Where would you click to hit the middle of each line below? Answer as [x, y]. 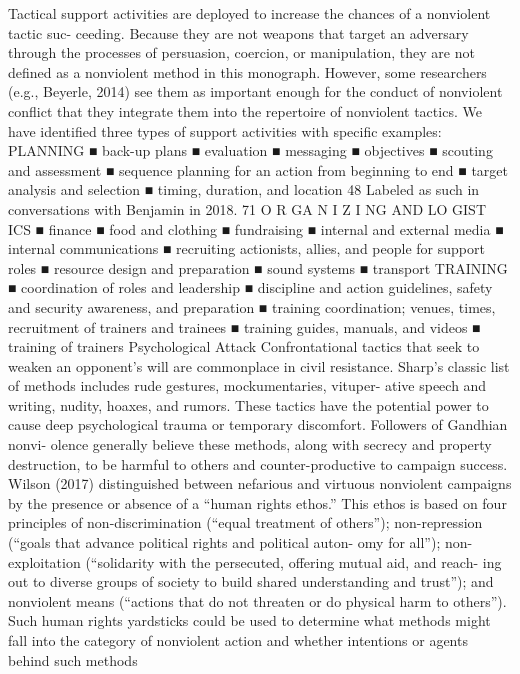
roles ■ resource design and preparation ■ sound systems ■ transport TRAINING [258, 267]
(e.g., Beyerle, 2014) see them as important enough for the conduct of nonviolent [255, 91]
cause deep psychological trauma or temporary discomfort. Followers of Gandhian [258, 424]
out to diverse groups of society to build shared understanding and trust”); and [251, 581]
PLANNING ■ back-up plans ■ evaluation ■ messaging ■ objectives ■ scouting [250, 150]
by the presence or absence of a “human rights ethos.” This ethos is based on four [257, 502]
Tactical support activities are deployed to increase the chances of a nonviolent [249, 13]
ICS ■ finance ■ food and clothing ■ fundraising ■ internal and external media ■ [256, 228]
